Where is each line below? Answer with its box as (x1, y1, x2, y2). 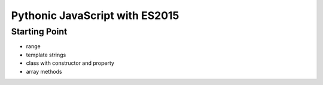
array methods (26, 68, 62, 75)
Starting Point (11, 26, 68, 37)
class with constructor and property (26, 59, 115, 67)
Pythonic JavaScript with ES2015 (11, 9, 179, 22)
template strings (26, 51, 66, 58)
